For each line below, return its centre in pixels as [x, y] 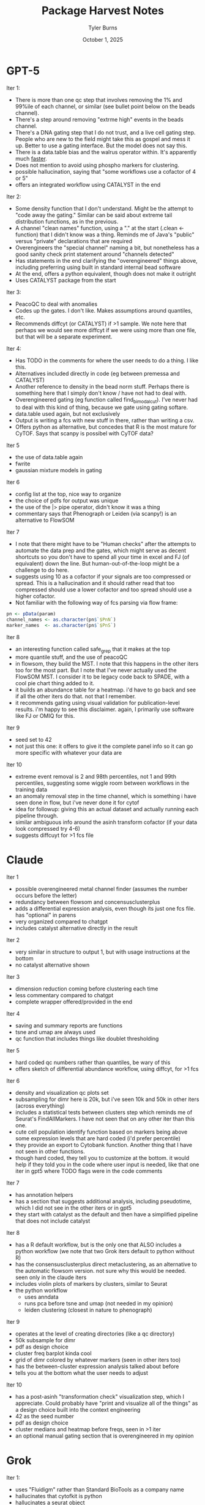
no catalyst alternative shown [52, 965]
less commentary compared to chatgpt [64, 995]
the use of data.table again [49, 457]
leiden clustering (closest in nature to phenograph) [88, 1310]
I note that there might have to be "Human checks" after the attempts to [106, 544]
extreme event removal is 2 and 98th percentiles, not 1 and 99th [95, 776]
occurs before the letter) [46, 895]
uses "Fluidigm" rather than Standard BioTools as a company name [100, 1489]
